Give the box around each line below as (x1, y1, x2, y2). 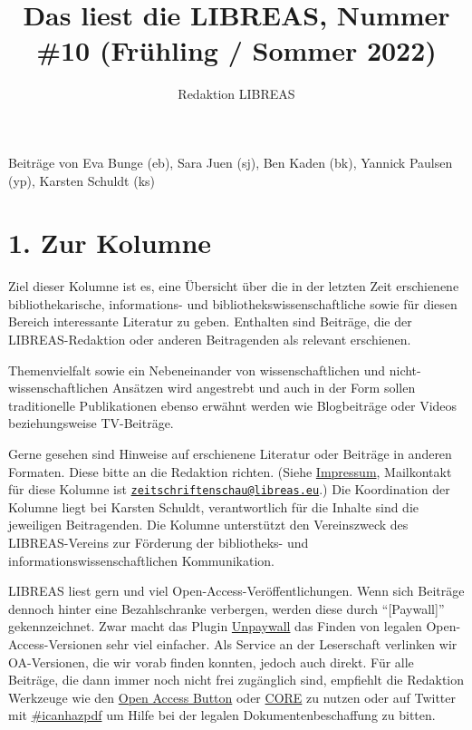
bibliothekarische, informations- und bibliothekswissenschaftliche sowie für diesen (8, 294, 458, 313)
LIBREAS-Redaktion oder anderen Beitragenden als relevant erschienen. (8, 330, 411, 348)
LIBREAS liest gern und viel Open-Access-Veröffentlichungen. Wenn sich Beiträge (8, 581, 465, 600)
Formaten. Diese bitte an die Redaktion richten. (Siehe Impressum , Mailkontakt (8, 462, 452, 481)
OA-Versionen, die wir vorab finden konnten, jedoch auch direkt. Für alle (8, 652, 414, 671)
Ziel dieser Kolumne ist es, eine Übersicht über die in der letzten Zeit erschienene (8, 277, 459, 296)
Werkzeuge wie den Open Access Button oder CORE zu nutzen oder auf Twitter (8, 687, 457, 706)
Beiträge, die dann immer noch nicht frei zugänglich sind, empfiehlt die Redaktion (8, 670, 465, 689)
